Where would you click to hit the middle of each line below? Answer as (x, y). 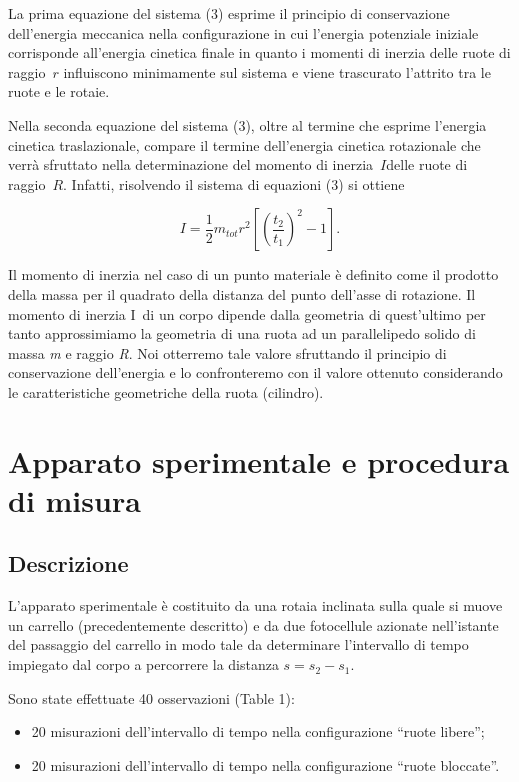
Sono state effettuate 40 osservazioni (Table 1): (151, 697)
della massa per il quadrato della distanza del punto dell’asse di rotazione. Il (242, 293)
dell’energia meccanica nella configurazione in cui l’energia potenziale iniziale (243, 32)
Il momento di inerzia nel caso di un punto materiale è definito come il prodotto (253, 274)
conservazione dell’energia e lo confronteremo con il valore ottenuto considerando (255, 372)
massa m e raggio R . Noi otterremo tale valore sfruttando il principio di (227, 352)
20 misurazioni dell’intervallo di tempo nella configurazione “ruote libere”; (258, 731)
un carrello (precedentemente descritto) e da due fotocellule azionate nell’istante (253, 624)
